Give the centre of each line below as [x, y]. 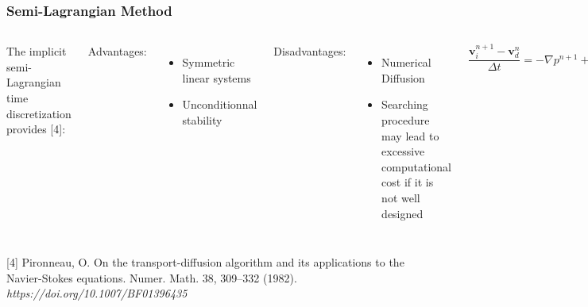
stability [202, 120]
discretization [39, 113]
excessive [403, 151]
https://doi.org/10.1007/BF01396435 [97, 293]
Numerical [406, 62]
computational [416, 166]
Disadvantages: [310, 51]
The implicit [37, 51]
